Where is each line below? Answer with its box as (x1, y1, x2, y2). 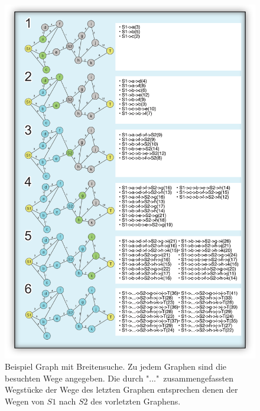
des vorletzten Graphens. (90, 395, 181, 407)
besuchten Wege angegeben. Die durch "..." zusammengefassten (5, 371, 234, 384)
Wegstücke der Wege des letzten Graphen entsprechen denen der (5, 383, 238, 396)
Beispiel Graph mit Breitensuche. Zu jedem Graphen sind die (5, 360, 227, 373)
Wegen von (5, 395, 44, 407)
